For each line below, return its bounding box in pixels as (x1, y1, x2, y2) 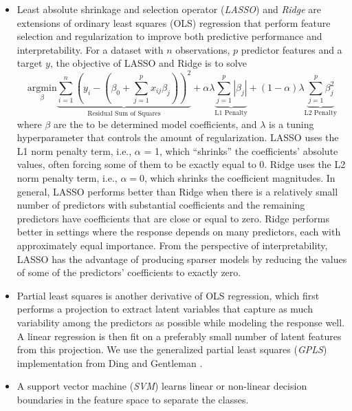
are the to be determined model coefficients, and (53, 116, 257, 131)
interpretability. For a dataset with (16, 42, 164, 56)
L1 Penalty (214, 109, 247, 117)
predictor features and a (241, 42, 342, 56)
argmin (27, 83, 57, 93)
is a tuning (269, 116, 314, 131)
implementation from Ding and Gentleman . (16, 355, 203, 370)
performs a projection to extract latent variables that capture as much (16, 302, 313, 316)
